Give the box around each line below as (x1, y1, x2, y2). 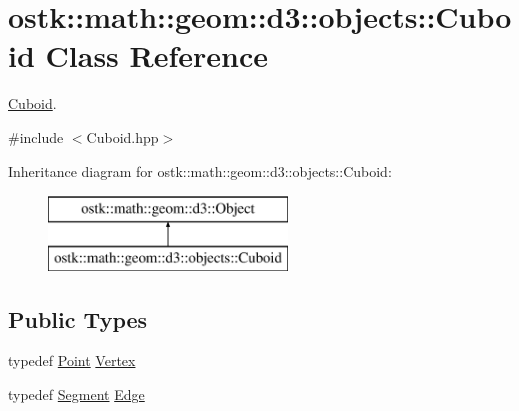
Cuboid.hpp (86, 126, 159, 147)
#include (8, 126, 64, 147)
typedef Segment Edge (8, 384, 145, 405)
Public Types (8, 303, 148, 334)
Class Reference (45, 35, 269, 76)
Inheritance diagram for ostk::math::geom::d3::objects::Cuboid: (8, 160, 392, 181)
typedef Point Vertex (8, 350, 136, 371)
